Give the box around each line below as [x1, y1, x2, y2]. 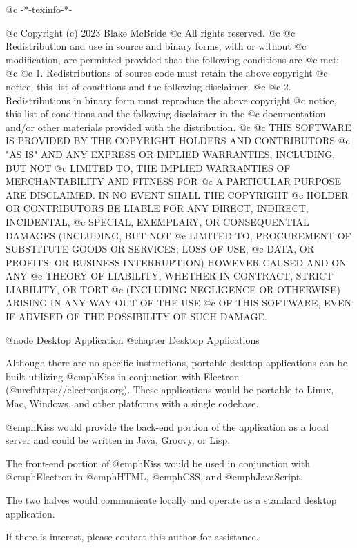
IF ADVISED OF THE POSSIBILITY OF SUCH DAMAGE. [6, 309, 267, 324]
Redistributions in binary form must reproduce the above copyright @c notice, [6, 92, 337, 107]
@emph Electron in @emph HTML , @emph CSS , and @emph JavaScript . [6, 469, 303, 484]
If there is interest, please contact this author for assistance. [6, 529, 259, 544]
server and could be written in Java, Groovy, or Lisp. [6, 433, 231, 447]
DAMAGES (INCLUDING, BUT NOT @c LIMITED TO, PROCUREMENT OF [6, 228, 351, 242]
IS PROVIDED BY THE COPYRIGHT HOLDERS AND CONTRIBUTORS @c [6, 133, 350, 148]
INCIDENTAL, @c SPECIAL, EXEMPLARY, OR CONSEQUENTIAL [6, 214, 309, 228]
